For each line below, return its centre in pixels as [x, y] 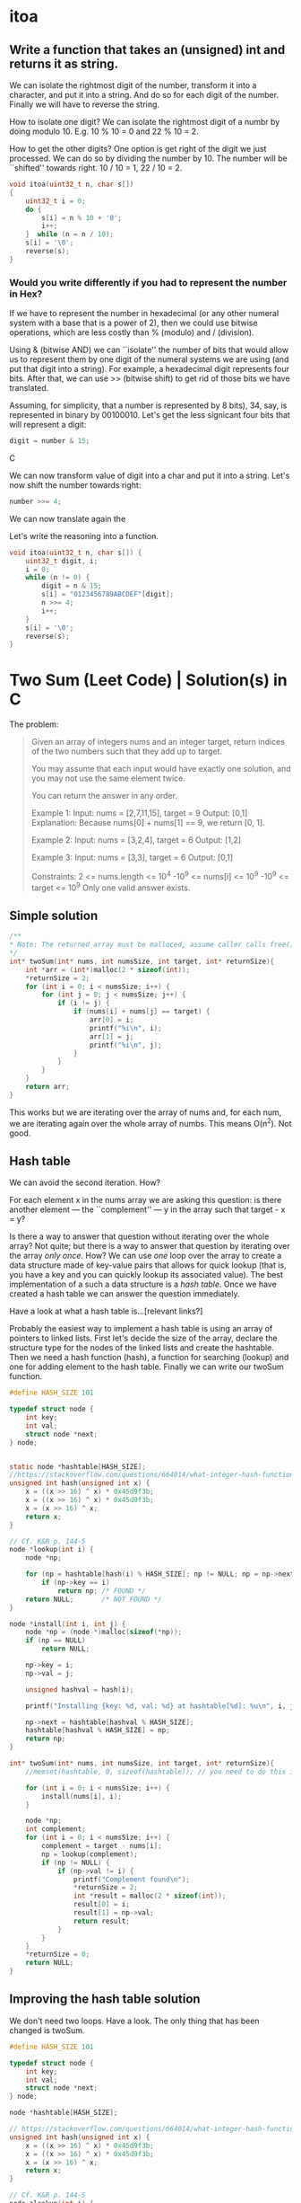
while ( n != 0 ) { [58, 578]
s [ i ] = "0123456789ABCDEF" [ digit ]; [108, 595]
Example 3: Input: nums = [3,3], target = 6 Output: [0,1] [132, 858]
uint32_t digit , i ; [62, 561]
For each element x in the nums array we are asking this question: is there [146, 1200]
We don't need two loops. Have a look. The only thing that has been [134, 2021]
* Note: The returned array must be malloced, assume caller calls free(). [154, 945]
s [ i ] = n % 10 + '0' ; [82, 217]
